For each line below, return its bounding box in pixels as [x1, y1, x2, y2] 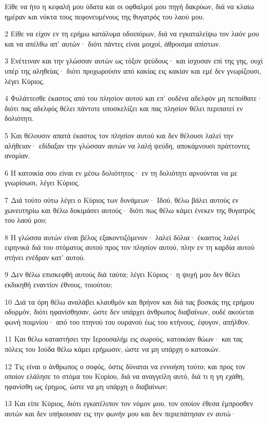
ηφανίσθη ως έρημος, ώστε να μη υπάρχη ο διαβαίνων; [5, 381, 168, 391]
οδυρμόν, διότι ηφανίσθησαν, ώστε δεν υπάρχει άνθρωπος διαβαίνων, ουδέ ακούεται [5, 306, 254, 317]
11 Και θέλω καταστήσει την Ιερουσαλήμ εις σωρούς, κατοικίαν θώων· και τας [5, 333, 243, 344]
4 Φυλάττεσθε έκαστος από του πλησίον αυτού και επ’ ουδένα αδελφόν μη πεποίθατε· [5, 93, 262, 103]
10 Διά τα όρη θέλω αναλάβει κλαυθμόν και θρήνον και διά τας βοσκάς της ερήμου [5, 296, 254, 307]
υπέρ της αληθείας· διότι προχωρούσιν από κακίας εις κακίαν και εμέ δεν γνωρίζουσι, [5, 65, 261, 76]
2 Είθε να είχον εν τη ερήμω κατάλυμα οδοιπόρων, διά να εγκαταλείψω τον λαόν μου [5, 28, 259, 39]
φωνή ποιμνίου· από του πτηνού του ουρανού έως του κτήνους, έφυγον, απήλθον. [5, 316, 250, 327]
